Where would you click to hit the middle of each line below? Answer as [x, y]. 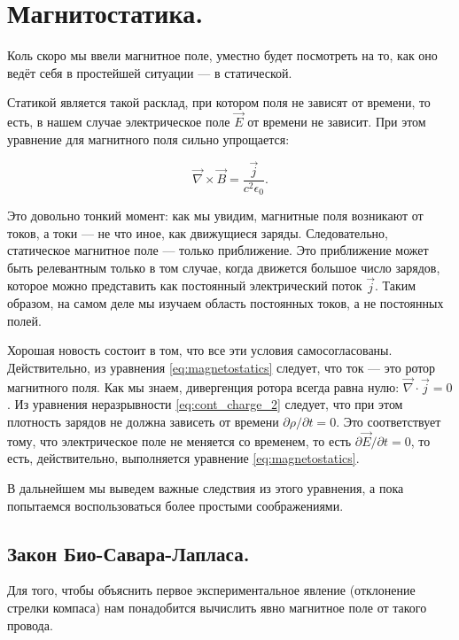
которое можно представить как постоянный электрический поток [185, 285]
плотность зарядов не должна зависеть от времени [143, 422]
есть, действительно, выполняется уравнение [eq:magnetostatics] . [183, 458]
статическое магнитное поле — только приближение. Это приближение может [218, 250]
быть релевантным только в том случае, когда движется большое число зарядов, [224, 267]
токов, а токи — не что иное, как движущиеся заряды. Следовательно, [198, 232]
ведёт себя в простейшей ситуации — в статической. [150, 72]
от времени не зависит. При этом [337, 122]
